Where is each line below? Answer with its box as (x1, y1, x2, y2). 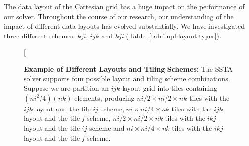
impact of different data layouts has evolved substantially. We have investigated (4, 21, 245, 31)
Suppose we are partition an (24, 83, 109, 93)
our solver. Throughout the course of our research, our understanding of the (4, 11, 234, 21)
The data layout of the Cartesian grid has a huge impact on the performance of (4, 1, 245, 11)
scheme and (89, 122, 124, 133)
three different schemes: (4, 30, 75, 40)
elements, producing (74, 92, 135, 103)
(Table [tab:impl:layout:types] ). (126, 30, 221, 40)
